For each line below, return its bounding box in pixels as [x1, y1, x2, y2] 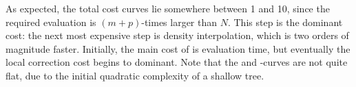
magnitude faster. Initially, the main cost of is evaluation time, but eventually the [6, 41, 350, 55]
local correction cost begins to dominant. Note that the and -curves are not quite [6, 55, 348, 69]
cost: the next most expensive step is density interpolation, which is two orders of [6, 28, 349, 42]
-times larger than [141, 14, 218, 29]
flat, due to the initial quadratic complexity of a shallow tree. [6, 68, 264, 82]
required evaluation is [6, 14, 96, 29]
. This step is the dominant [227, 14, 343, 29]
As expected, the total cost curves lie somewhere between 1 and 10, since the [6, 1, 330, 15]
